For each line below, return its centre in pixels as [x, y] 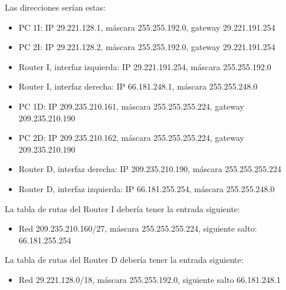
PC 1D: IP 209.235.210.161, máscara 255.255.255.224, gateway [131, 106]
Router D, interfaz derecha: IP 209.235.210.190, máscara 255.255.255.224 [150, 169]
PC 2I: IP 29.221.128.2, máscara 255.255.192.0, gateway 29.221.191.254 [147, 47]
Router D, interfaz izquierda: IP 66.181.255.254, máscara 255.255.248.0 [147, 188]
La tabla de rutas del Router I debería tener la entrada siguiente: [122, 208]
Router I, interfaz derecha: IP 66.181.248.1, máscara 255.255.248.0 [138, 86]
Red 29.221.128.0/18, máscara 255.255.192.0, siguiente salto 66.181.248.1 [149, 279]
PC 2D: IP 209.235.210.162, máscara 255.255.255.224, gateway [131, 138]
